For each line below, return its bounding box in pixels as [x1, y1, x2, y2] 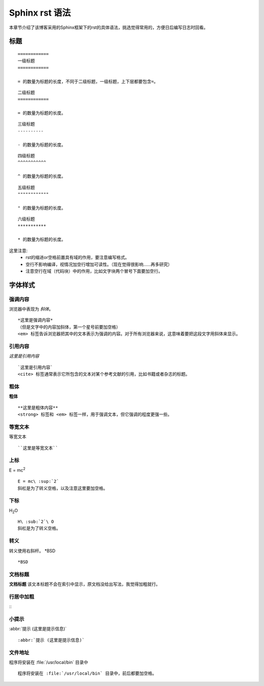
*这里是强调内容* [18, 318, 53, 323]
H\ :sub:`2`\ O [18, 519, 54, 525]
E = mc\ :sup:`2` [18, 479, 59, 484]
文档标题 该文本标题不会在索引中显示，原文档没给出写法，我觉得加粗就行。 [9, 581, 160, 587]
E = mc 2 [9, 467, 25, 473]
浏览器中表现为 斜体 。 [9, 306, 53, 312]
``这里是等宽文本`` [18, 445, 58, 450]
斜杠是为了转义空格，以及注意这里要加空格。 [18, 485, 108, 491]
